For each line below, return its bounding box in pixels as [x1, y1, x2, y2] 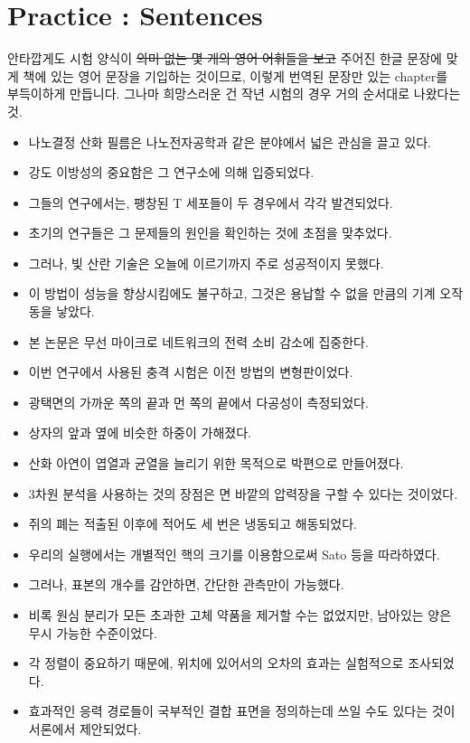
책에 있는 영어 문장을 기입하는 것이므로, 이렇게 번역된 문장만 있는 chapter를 [23, 66, 448, 85]
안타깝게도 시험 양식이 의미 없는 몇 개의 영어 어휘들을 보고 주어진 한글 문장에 [7, 49, 442, 68]
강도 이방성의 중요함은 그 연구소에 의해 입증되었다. [28, 163, 315, 182]
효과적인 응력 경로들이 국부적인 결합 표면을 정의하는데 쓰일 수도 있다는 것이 [28, 701, 456, 720]
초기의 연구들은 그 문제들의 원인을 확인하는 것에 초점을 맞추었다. [28, 223, 392, 242]
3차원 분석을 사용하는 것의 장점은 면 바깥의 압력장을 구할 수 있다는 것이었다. [28, 484, 458, 503]
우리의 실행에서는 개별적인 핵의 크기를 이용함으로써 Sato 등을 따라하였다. [28, 544, 440, 563]
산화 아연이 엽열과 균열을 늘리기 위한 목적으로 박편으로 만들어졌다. [28, 454, 404, 473]
